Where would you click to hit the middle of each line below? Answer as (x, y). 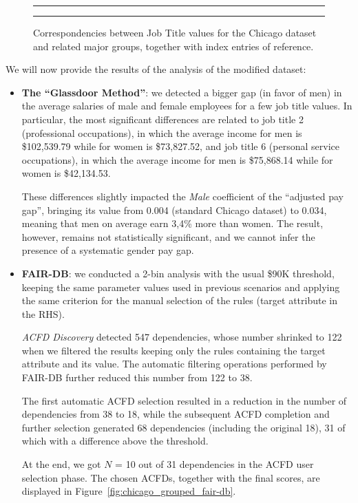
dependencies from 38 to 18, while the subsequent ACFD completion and (176, 414)
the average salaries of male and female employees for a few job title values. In (187, 106)
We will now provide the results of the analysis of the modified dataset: (156, 69)
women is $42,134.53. (66, 173)
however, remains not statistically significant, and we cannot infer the (168, 236)
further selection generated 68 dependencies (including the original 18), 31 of (183, 427)
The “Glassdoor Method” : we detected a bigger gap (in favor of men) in (182, 92)
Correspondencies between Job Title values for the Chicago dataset (175, 32)
